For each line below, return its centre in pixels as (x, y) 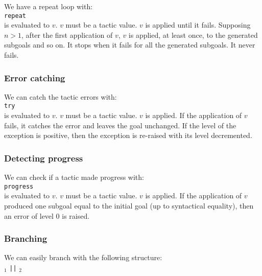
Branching (26, 238)
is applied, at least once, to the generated (193, 34)
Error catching (35, 77)
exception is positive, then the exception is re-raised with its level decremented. (128, 135)
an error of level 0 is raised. (47, 215)
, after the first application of (67, 34)
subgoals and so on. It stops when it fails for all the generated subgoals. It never (130, 45)
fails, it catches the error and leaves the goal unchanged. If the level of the (120, 125)
